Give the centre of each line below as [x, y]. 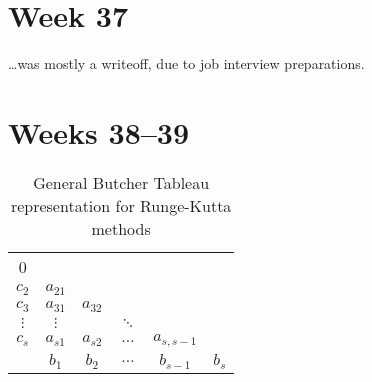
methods [121, 228]
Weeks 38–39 [99, 131]
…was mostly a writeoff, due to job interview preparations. [186, 63]
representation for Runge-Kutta [121, 205]
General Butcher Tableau [121, 182]
